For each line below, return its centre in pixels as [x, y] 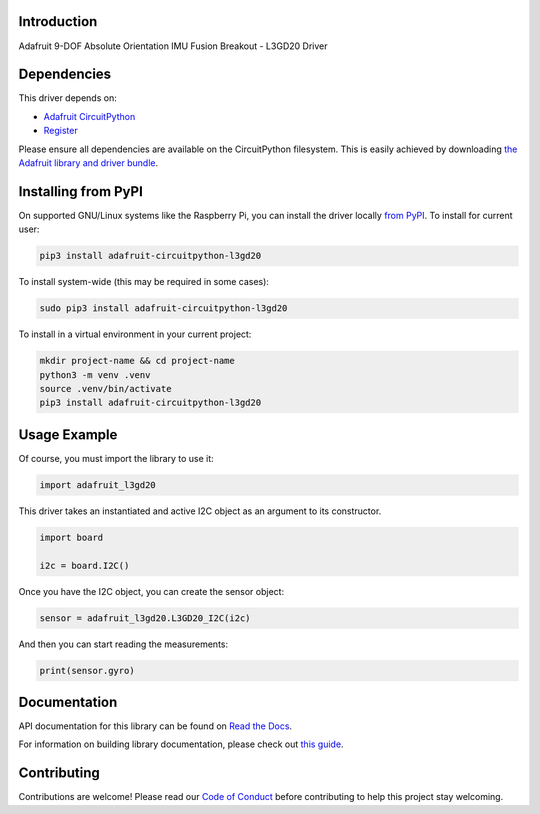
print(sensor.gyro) [87, 670]
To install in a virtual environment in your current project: [135, 334]
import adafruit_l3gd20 [98, 484]
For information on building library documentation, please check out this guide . [181, 744]
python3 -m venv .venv [95, 374]
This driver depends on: [67, 98]
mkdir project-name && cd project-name [137, 361]
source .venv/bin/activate [105, 388]
